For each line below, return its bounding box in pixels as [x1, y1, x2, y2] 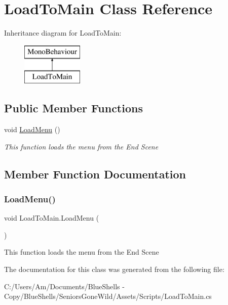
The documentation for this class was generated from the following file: [4, 264, 224, 274]
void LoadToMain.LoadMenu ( [4, 212, 99, 223]
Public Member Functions [4, 100, 143, 116]
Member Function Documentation [4, 166, 186, 181]
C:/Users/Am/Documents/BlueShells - [4, 281, 125, 291]
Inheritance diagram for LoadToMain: [4, 27, 122, 38]
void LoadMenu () [4, 124, 60, 135]
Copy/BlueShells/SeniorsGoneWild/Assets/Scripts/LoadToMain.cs [4, 291, 212, 301]
